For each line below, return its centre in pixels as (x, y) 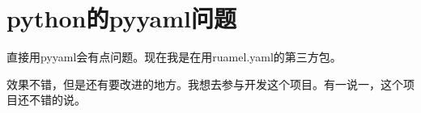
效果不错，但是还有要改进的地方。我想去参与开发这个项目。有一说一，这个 (205, 84)
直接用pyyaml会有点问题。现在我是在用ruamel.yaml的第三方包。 (174, 57)
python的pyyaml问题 (121, 18)
